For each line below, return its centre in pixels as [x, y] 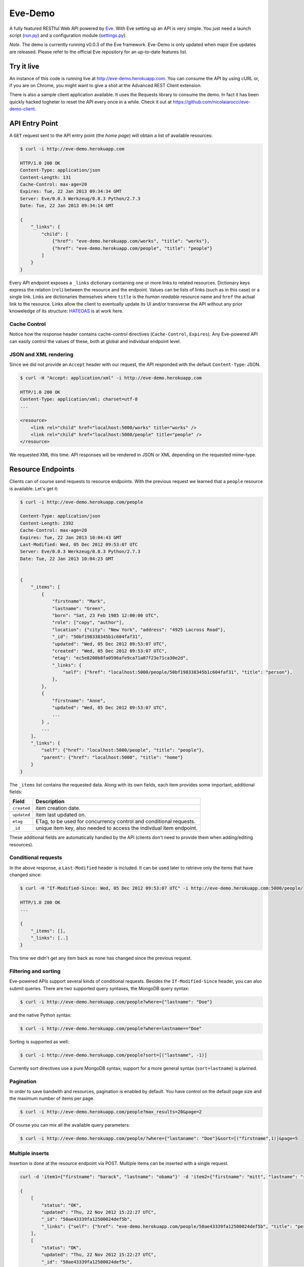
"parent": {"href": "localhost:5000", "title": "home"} [112, 757]
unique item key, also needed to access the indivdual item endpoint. [117, 828]
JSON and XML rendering [41, 354]
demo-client [22, 109]
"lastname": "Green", [79, 608]
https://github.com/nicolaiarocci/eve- [212, 102]
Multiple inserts [29, 1153]
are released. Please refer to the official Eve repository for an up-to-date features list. [98, 52]
